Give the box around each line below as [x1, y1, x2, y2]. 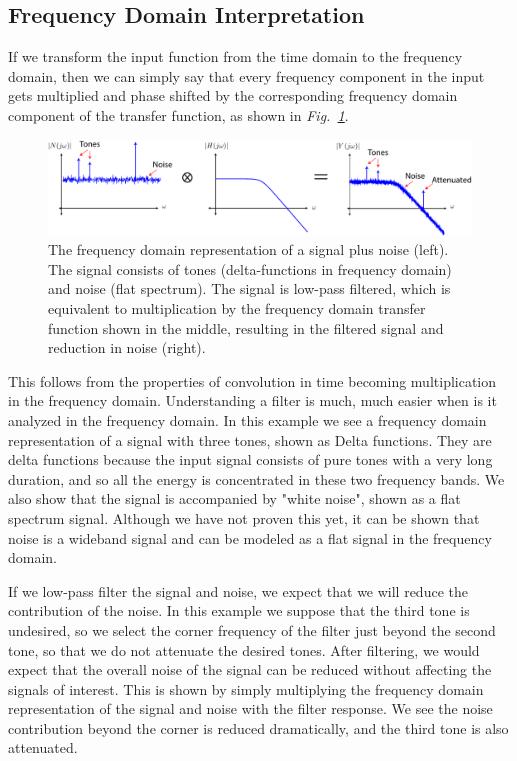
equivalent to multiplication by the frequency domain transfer [48, 298, 426, 319]
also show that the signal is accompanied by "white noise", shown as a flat [8, 488, 461, 509]
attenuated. [8, 737, 78, 758]
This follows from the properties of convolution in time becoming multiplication [8, 370, 497, 391]
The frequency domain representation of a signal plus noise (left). [48, 239, 449, 260]
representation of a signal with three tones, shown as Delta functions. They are [8, 429, 492, 450]
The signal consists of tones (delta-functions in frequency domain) [48, 258, 452, 279]
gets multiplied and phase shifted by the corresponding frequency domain [8, 85, 458, 106]
